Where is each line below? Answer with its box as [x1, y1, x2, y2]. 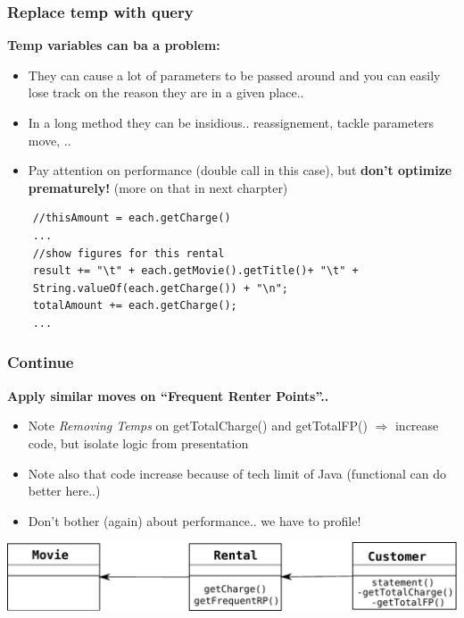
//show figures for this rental [32, 246, 225, 260]
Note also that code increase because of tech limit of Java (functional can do [28, 463, 447, 482]
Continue [7, 351, 74, 373]
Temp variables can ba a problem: [7, 36, 220, 54]
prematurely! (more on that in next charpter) [28, 178, 288, 196]
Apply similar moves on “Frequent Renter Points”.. [7, 386, 329, 405]
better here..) [28, 481, 101, 500]
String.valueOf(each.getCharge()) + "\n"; [32, 281, 288, 295]
